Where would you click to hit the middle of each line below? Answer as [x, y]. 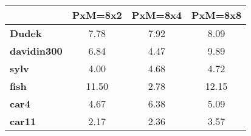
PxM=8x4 [156, 15]
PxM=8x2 [97, 15]
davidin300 [36, 51]
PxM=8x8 [217, 15]
